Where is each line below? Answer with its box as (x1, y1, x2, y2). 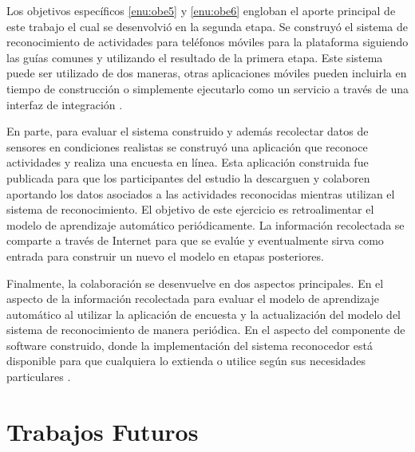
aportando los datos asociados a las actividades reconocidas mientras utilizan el (6, 185, 395, 202)
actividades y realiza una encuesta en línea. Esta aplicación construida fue (6, 154, 369, 171)
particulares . (6, 368, 71, 385)
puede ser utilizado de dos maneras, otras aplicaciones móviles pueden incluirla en (6, 65, 407, 81)
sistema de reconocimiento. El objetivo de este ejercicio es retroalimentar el (6, 201, 374, 218)
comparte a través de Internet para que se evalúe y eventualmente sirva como (6, 232, 384, 249)
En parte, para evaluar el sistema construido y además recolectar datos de (6, 123, 369, 140)
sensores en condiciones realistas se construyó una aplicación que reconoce (6, 138, 368, 155)
